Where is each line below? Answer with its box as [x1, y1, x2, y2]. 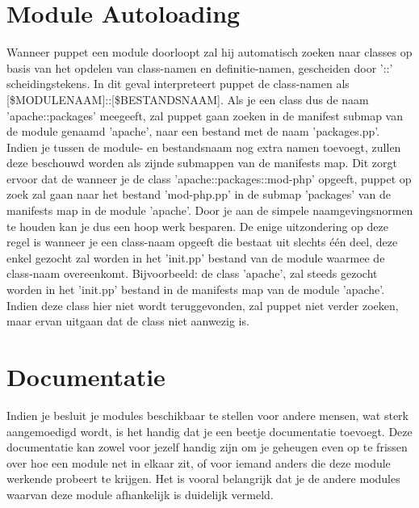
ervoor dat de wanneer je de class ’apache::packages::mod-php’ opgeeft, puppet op [6, 170, 412, 187]
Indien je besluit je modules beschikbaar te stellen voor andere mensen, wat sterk [6, 406, 409, 423]
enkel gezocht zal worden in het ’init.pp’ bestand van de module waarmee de [6, 249, 385, 266]
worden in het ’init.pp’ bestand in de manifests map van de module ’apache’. [6, 281, 385, 298]
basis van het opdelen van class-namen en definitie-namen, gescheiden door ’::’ [6, 59, 393, 76]
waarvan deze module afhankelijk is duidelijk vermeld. [6, 485, 274, 502]
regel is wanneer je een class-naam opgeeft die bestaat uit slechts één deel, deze [6, 233, 398, 250]
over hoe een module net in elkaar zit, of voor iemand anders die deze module [6, 454, 391, 471]
